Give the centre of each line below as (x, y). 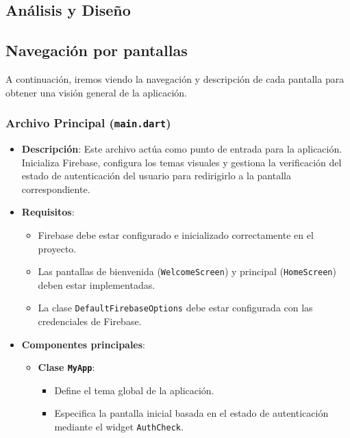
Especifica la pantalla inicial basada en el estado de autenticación (191, 413)
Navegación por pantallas (97, 50)
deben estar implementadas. (97, 284)
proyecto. (57, 248)
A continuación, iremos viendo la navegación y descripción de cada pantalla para (175, 78)
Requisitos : (48, 212)
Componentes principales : (84, 344)
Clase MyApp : (66, 367)
